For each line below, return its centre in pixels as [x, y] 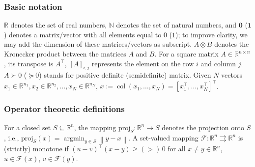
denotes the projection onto [203, 127]
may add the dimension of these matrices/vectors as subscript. [98, 44]
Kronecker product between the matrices [65, 54]
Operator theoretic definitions [64, 109]
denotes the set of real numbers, [59, 25]
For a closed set [28, 127]
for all [177, 149]
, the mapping [95, 127]
